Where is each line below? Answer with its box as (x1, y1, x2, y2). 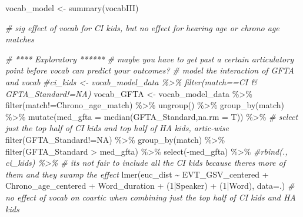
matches (5, 33, 35, 45)
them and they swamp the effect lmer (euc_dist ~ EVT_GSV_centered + (5, 168, 269, 180)
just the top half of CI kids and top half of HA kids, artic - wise (5, 122, 229, 134)
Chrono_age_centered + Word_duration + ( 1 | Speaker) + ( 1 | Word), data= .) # (5, 179, 295, 192)
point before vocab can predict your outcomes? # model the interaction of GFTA (5, 64, 294, 76)
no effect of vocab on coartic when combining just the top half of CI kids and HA (5, 191, 296, 203)
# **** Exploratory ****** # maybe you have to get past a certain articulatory (5, 52, 294, 65)
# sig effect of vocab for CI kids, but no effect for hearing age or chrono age (5, 21, 279, 34)
